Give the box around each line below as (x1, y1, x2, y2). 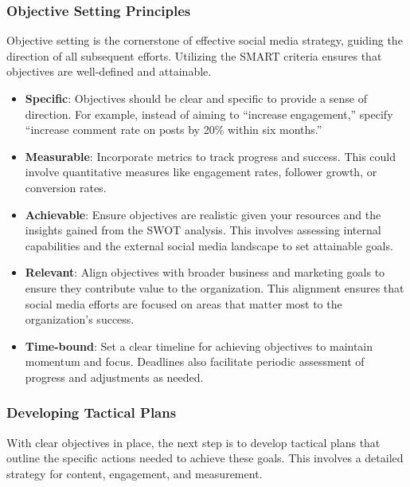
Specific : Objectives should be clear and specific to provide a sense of (25, 90, 367, 106)
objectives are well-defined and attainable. (6, 63, 212, 80)
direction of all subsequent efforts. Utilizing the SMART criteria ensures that (6, 47, 382, 64)
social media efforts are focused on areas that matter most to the (25, 295, 342, 312)
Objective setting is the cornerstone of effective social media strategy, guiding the (6, 32, 403, 49)
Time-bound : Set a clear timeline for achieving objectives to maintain (25, 337, 373, 354)
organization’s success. (25, 311, 135, 328)
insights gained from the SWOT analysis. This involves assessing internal (25, 222, 381, 238)
